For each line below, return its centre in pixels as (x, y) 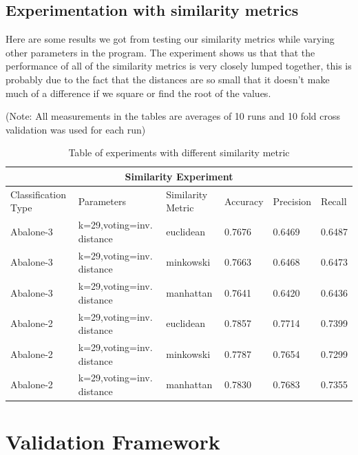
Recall (334, 201)
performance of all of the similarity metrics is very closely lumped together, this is (179, 66)
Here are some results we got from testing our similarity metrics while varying (170, 39)
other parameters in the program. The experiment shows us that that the (160, 52)
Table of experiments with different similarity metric (179, 152)
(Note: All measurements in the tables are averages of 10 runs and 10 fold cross (173, 116)
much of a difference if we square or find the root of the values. (138, 93)
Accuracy (244, 201)
